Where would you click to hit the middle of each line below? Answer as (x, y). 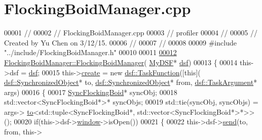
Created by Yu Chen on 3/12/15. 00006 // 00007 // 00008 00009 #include (120, 42)
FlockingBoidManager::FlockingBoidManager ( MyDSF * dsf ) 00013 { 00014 (121, 62)
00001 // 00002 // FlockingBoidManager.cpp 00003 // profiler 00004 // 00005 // (131, 33)
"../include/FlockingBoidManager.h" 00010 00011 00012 (90, 52)
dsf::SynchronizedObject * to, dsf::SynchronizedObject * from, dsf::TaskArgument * (131, 82)
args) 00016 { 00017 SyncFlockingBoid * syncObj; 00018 (91, 92)
